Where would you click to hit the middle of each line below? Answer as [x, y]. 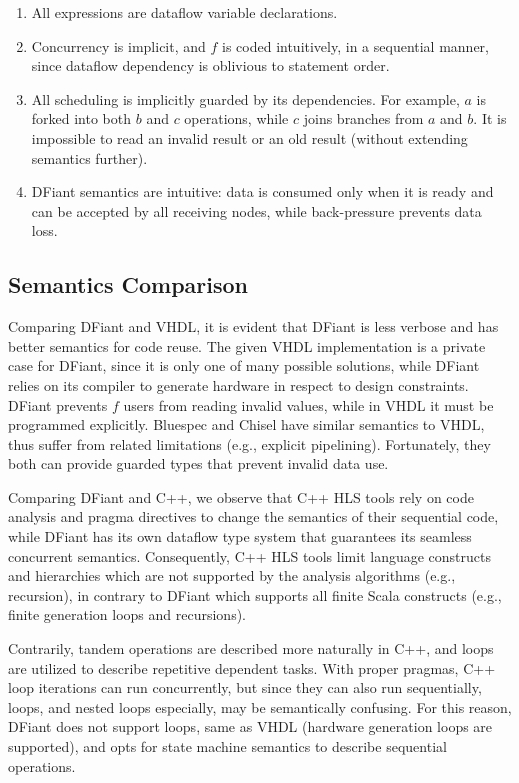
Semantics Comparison [128, 284]
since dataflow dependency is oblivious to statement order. [210, 65]
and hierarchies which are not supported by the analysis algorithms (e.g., [232, 575]
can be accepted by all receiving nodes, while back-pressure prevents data [256, 210]
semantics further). [89, 157]
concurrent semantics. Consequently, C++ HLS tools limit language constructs [249, 555]
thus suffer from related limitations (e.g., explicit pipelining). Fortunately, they [249, 443]
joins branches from [363, 118]
